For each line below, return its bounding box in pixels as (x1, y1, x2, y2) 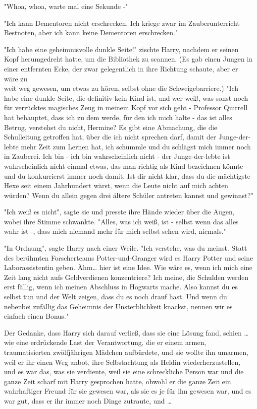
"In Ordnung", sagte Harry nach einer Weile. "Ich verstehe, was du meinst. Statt (4, 243, 247, 253)
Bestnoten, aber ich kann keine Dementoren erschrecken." (4, 27, 178, 38)
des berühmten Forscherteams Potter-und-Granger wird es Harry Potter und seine (4, 252, 253, 263)
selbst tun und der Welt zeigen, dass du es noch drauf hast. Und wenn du (4, 291, 227, 302)
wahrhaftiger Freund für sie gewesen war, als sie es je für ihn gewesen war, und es (4, 386, 252, 396)
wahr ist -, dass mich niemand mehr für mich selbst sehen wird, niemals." (4, 226, 226, 236)
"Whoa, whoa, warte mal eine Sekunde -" (4, 1, 128, 11)
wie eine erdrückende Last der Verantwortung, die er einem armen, (4, 337, 206, 347)
